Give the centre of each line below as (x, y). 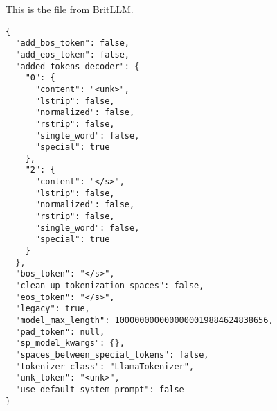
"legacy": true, (53, 309)
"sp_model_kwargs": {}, (70, 343)
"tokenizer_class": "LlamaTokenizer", (105, 366)
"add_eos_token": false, (72, 54)
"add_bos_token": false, (72, 43)
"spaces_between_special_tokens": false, (112, 355)
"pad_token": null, (60, 332)
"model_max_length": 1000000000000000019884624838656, (144, 320)
